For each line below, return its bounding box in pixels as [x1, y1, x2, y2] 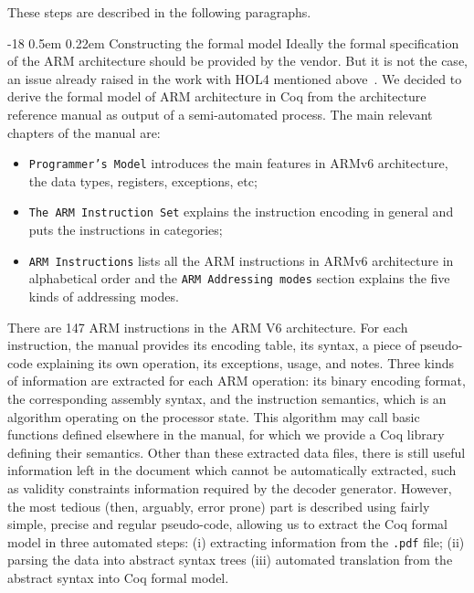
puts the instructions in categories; [28, 220, 223, 239]
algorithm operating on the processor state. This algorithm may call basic [7, 407, 420, 426]
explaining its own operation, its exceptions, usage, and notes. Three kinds [37, 353, 454, 372]
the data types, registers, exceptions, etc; [28, 171, 258, 190]
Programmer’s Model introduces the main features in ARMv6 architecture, [28, 154, 448, 173]
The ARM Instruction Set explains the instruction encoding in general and [28, 202, 454, 221]
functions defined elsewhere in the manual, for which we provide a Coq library [7, 425, 445, 444]
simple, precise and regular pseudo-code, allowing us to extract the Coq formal [7, 514, 448, 534]
